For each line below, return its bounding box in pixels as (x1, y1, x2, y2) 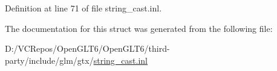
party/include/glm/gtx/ (5, 54, 94, 66)
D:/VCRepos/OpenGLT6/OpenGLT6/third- (5, 42, 170, 55)
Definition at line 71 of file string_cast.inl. (5, 2, 162, 14)
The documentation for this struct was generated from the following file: (5, 22, 273, 34)
